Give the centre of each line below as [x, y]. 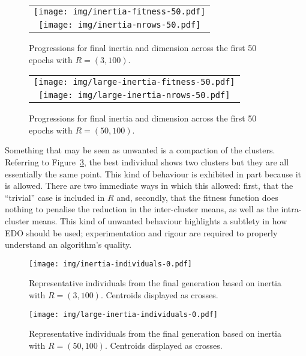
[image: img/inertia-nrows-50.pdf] [120, 25]
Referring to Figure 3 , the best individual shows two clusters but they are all [147, 161]
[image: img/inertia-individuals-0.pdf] [111, 264]
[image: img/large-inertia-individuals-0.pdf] [123, 314]
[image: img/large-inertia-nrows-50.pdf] [134, 95]
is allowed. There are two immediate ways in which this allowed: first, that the [149, 186]
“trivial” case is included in [55, 197]
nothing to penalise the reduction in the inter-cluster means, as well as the [142, 209]
